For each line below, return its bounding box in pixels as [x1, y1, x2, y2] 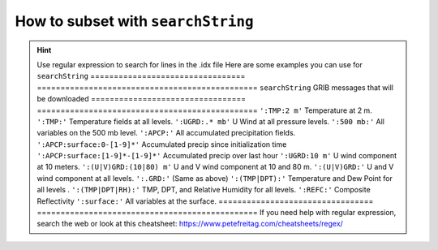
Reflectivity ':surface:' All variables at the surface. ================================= [36, 196, 374, 206]
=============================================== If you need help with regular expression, [36, 208, 397, 218]
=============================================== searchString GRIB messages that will [36, 82, 393, 93]
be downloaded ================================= [36, 94, 247, 104]
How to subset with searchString [15, 12, 255, 30]
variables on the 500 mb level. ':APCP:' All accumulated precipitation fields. [36, 128, 296, 138]
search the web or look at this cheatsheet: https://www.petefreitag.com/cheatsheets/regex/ [36, 219, 344, 229]
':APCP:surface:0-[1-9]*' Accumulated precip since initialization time [36, 139, 287, 149]
